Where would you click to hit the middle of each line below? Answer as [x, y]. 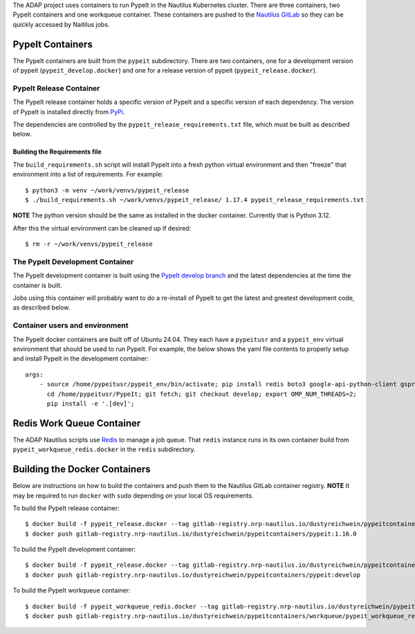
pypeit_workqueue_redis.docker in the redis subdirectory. [104, 449]
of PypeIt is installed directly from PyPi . [69, 111]
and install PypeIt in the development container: [81, 359]
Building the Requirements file [57, 152]
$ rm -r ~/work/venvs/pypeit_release [89, 244]
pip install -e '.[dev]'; [91, 404]
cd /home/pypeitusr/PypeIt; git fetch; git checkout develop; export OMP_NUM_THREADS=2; [202, 394]
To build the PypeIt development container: [74, 550]
